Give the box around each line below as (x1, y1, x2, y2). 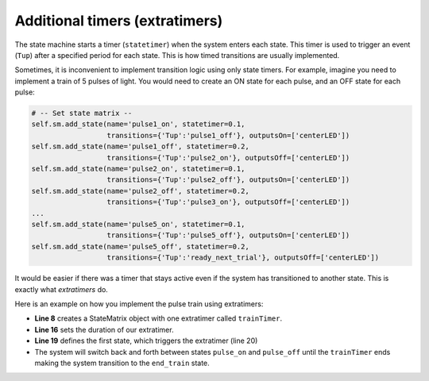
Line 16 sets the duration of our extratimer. (34, 325, 174, 334)
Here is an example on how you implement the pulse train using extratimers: (14, 298, 264, 309)
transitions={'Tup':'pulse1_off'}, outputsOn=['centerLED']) (106, 131, 350, 140)
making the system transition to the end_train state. (34, 358, 210, 368)
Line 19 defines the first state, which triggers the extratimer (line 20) (34, 336, 258, 345)
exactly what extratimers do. (14, 284, 109, 294)
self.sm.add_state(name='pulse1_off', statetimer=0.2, (31, 142, 249, 151)
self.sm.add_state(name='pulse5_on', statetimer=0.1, (31, 220, 245, 229)
